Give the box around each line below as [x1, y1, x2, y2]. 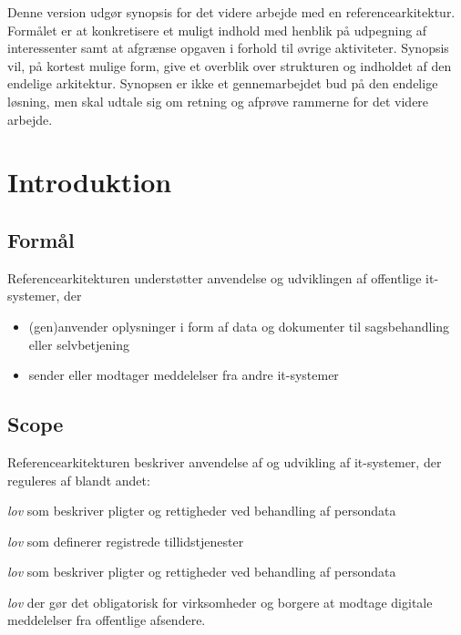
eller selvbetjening [28, 334, 129, 353]
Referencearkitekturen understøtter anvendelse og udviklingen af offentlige [7, 268, 422, 287]
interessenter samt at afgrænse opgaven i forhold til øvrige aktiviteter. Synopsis [7, 38, 449, 57]
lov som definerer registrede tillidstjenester [7, 531, 244, 550]
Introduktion [7, 163, 172, 200]
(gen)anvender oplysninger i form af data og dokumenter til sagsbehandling [28, 316, 450, 335]
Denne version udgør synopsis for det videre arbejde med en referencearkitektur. [7, 3, 456, 21]
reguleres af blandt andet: [7, 470, 150, 489]
